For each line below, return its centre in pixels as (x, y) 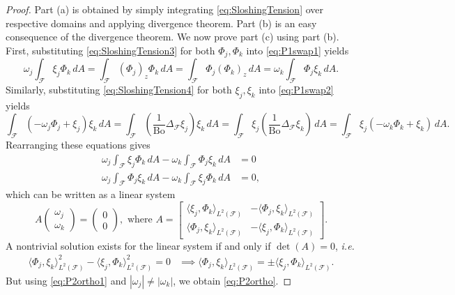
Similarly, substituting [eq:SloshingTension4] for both (119, 90)
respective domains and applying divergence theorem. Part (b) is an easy (161, 23)
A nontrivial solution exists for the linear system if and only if (138, 245)
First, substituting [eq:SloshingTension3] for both (110, 50)
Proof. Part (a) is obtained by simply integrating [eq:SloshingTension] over (165, 9)
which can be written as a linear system (91, 194)
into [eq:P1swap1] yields (298, 50)
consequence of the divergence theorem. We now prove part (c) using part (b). (172, 37)
